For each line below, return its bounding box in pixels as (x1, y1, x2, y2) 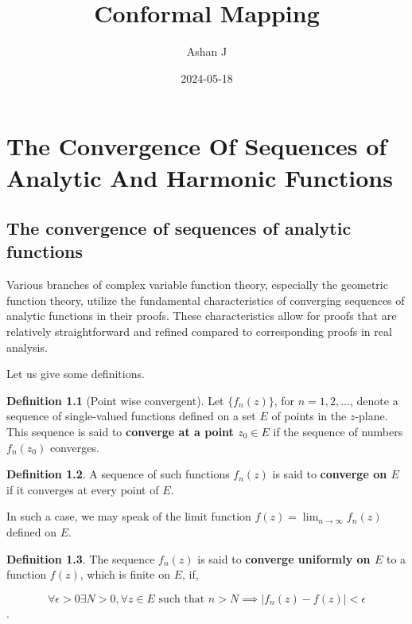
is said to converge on (272, 466, 387, 482)
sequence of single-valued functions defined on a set (6, 408, 256, 424)
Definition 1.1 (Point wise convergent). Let (6, 392, 224, 408)
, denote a (350, 392, 398, 408)
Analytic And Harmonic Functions (6, 161, 393, 193)
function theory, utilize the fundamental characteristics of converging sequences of (6, 291, 405, 308)
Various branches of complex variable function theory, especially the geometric (6, 276, 388, 293)
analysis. (6, 338, 48, 355)
